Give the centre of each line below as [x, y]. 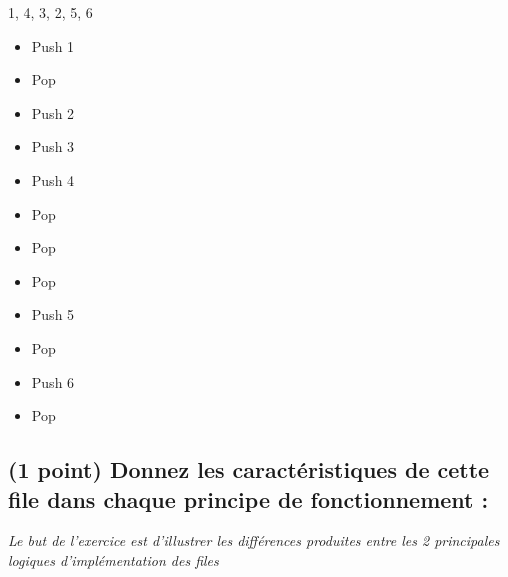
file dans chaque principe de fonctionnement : [248, 498]
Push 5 [53, 314]
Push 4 [53, 179]
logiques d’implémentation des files [113, 559]
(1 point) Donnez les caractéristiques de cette [249, 469]
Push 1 [53, 45]
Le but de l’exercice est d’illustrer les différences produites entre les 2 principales [254, 540]
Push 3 [53, 146]
